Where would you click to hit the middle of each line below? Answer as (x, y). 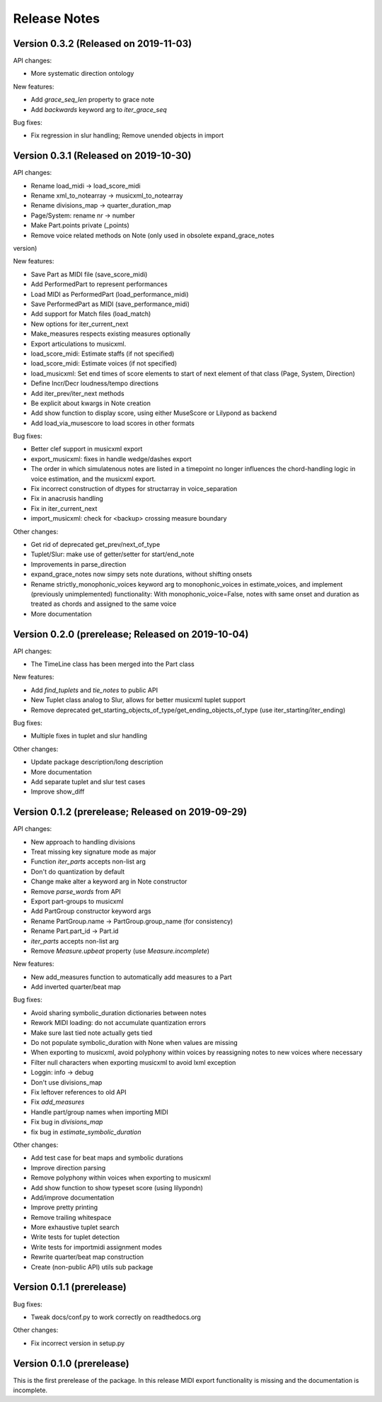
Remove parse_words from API (76, 891)
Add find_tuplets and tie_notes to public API (94, 690)
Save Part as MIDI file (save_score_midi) (89, 274)
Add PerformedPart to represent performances (99, 284)
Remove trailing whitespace (71, 1217)
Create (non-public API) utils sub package (92, 1267)
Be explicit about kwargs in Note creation (91, 403)
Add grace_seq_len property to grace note (93, 100)
